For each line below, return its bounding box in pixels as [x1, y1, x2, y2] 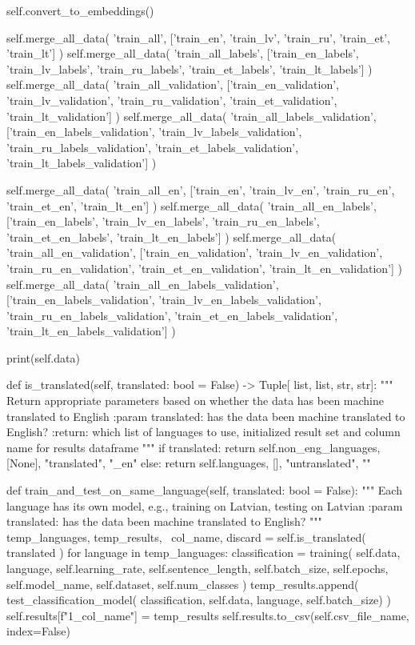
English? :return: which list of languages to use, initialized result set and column [6, 423, 401, 440]
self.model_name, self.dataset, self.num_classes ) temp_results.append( [6, 575, 359, 592]
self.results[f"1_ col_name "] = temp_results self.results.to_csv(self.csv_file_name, [6, 607, 409, 623]
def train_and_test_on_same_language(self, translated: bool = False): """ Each [6, 482, 402, 499]
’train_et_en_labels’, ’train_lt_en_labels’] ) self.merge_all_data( [6, 228, 337, 245]
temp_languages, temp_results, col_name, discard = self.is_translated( [6, 528, 366, 545]
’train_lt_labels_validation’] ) [6, 154, 157, 171]
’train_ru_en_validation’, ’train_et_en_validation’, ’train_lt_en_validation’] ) [6, 259, 402, 276]
